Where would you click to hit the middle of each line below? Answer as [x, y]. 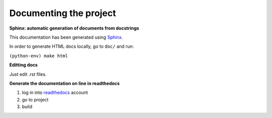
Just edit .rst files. [28, 74]
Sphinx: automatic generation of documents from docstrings [74, 28]
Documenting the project [63, 13]
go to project [35, 99]
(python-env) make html [39, 56]
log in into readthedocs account [55, 92]
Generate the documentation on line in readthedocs [64, 83]
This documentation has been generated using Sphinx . [66, 37]
